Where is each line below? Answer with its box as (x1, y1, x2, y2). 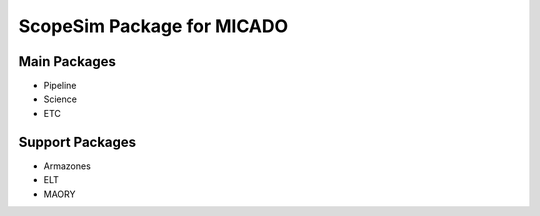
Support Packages (18, 133, 137, 150)
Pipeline (43, 80, 77, 92)
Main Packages (18, 53, 117, 70)
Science (43, 93, 77, 105)
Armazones (43, 160, 92, 172)
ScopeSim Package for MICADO (18, 15, 289, 37)
